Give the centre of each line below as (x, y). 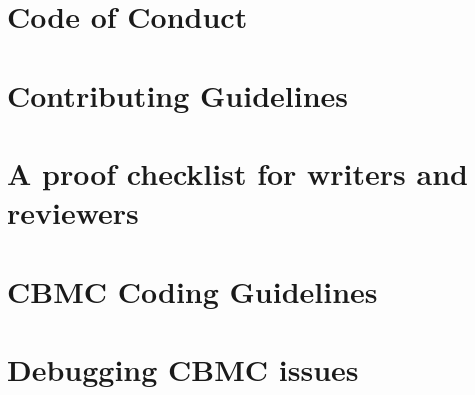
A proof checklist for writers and (237, 172)
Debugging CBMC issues (183, 368)
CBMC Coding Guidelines (192, 290)
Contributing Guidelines (178, 94)
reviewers (73, 212)
